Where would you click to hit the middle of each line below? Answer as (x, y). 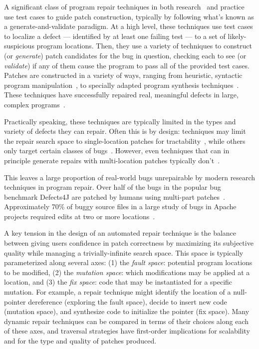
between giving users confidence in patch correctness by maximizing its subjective (129, 243)
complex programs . (35, 104)
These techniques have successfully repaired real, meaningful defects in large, (121, 95)
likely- (237, 36)
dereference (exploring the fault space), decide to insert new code (128, 301)
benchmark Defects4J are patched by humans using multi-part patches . (115, 196)
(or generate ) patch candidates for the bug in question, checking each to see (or (125, 55)
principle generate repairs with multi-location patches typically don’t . (112, 160)
